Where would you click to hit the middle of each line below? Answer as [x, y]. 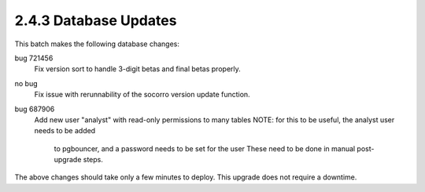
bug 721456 [34, 58]
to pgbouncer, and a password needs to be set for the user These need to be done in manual [205, 148]
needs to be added [65, 131]
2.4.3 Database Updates [96, 20]
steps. [93, 160]
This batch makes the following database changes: [97, 44]
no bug [26, 83]
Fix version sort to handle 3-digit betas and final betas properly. [138, 69]
